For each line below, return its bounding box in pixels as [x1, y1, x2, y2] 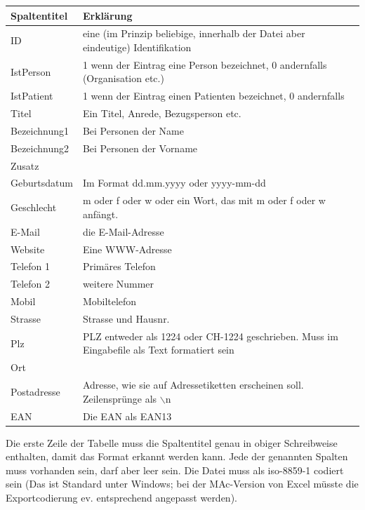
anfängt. [82, 206, 119, 221]
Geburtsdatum [11, 175, 73, 190]
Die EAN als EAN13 [82, 408, 172, 423]
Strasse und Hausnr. [82, 311, 170, 326]
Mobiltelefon [82, 294, 137, 309]
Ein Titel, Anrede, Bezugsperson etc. [82, 106, 241, 121]
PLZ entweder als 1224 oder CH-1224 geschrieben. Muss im [82, 328, 338, 343]
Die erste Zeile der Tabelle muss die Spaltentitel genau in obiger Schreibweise [6, 435, 338, 450]
